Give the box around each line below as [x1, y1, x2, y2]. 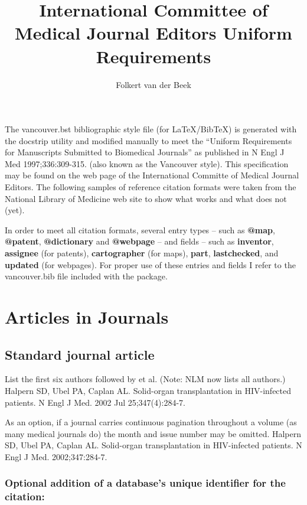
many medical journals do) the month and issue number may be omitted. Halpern [5, 427, 302, 439]
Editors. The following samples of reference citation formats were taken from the [5, 181, 296, 193]
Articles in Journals [5, 305, 169, 328]
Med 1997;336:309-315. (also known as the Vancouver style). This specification [5, 157, 289, 170]
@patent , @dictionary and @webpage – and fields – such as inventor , [5, 235, 274, 247]
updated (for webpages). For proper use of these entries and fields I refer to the [5, 258, 296, 271]
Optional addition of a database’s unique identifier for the [5, 475, 286, 490]
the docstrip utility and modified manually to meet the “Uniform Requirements [5, 134, 292, 146]
